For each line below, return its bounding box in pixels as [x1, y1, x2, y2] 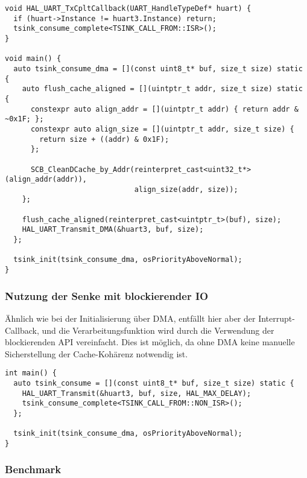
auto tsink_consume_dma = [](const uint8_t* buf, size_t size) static [13, 64, 303, 73]
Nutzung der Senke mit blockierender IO [5, 288, 209, 303]
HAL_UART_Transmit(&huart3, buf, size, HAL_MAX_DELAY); [22, 389, 252, 398]
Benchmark [5, 462, 62, 477]
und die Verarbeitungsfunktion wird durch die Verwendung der [42, 323, 274, 336]
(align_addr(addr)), [5, 175, 87, 184]
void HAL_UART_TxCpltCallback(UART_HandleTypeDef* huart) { [5, 4, 252, 13]
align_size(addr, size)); [134, 185, 238, 194]
